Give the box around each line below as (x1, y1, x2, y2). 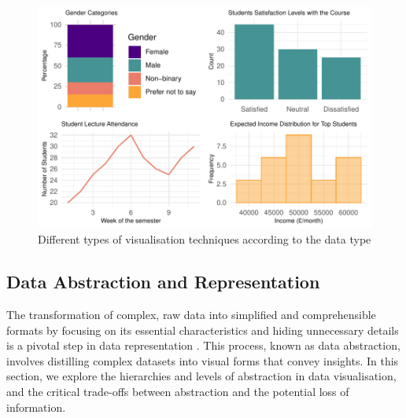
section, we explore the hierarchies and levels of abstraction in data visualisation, (6, 368, 397, 384)
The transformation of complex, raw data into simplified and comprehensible (6, 306, 376, 323)
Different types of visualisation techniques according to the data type (38, 231, 371, 247)
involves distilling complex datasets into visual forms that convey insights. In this (6, 352, 399, 368)
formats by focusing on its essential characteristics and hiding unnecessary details (6, 321, 399, 338)
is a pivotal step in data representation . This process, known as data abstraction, (6, 337, 400, 354)
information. (6, 398, 66, 415)
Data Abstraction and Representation (6, 269, 320, 294)
